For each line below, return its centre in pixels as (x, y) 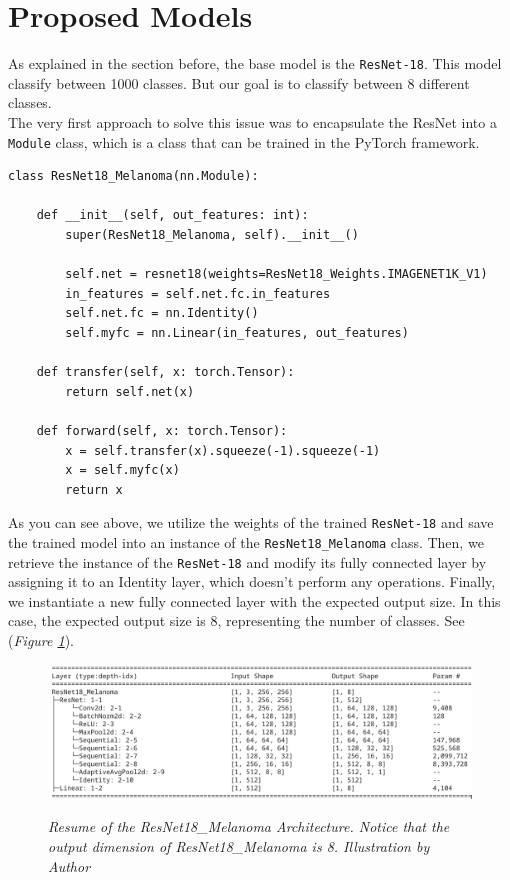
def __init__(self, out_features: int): (172, 215)
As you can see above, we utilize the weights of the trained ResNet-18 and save (251, 522)
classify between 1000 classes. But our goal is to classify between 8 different (239, 82)
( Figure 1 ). (41, 640)
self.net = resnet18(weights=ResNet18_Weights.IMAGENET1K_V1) (276, 274)
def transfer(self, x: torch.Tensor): (165, 372)
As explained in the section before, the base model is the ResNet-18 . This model (255, 63)
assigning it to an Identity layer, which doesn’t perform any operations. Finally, (252, 581)
